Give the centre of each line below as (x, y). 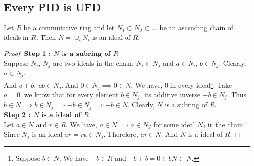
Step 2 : (17, 114)
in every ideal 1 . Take (201, 84)
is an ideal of (111, 37)
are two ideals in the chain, (93, 63)
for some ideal (174, 124)
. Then (46, 37)
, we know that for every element (69, 94)
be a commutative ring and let (69, 28)
